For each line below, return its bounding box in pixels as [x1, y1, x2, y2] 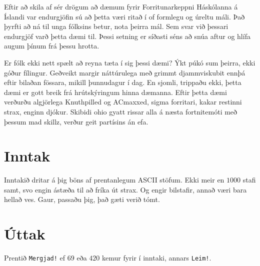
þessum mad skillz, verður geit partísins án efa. [4, 116, 148, 126]
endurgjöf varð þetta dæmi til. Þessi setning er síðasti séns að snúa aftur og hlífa [4, 30, 250, 41]
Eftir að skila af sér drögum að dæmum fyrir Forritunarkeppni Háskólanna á [4, 1, 238, 11]
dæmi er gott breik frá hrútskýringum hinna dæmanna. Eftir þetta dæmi [4, 86, 227, 97]
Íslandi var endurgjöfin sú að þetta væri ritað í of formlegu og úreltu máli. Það [4, 11, 245, 21]
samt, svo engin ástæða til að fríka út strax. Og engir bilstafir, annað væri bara [4, 184, 247, 194]
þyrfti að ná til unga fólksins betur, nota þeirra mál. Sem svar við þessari [4, 21, 228, 31]
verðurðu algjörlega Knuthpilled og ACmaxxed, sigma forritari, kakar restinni [4, 96, 242, 107]
